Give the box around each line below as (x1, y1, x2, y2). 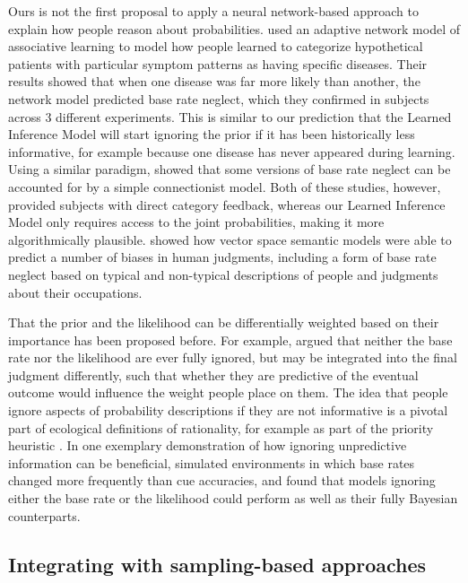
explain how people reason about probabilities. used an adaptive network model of (8, 19, 461, 38)
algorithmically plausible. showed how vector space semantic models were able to (8, 230, 452, 248)
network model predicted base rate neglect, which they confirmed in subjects (8, 89, 429, 108)
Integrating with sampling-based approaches (8, 550, 427, 578)
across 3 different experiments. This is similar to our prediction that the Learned (8, 107, 452, 126)
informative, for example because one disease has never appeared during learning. (8, 142, 455, 161)
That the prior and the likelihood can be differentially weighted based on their (8, 313, 439, 332)
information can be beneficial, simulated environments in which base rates (8, 453, 415, 472)
